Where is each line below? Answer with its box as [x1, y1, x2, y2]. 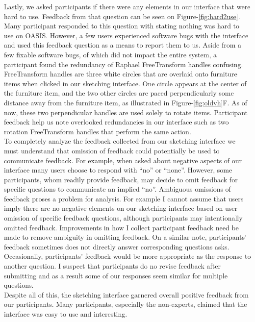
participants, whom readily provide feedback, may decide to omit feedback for [4, 174, 238, 184]
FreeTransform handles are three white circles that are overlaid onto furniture [4, 69, 237, 79]
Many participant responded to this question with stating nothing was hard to [4, 21, 240, 31]
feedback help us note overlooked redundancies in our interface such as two [4, 117, 229, 127]
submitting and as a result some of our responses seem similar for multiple [4, 270, 228, 280]
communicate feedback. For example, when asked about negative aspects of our [4, 155, 242, 165]
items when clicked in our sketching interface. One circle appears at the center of [4, 78, 247, 88]
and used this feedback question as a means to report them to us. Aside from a [4, 40, 242, 50]
